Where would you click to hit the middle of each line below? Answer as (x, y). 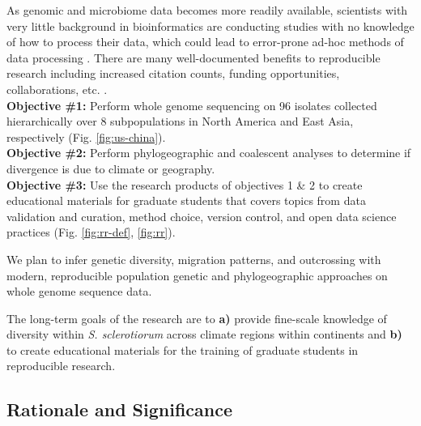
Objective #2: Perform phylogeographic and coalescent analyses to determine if (209, 153)
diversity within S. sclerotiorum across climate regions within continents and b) (204, 334)
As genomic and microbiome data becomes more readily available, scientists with (207, 10)
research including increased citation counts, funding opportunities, (173, 73)
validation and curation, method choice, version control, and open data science (202, 216)
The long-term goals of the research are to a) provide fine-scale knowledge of (197, 318)
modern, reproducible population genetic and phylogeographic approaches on (197, 275)
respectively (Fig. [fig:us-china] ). (86, 136)
